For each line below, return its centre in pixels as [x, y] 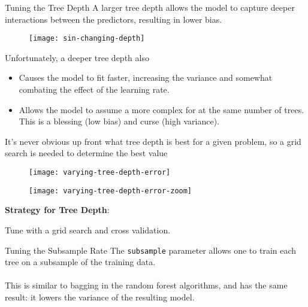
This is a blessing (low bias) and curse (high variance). [119, 121]
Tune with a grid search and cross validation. [88, 230]
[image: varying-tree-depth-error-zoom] [111, 191]
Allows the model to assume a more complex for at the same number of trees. [161, 109]
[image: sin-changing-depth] [87, 39]
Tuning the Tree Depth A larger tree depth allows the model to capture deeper [150, 7]
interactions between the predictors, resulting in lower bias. [114, 19]
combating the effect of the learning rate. [94, 89]
